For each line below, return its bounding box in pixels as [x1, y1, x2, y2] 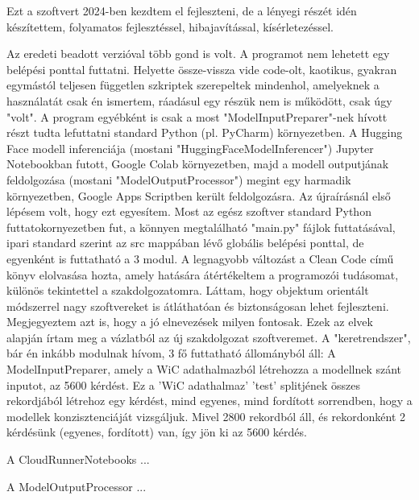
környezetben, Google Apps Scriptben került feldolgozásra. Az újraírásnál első [6, 187, 391, 204]
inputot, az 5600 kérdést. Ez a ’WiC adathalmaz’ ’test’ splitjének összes [6, 376, 360, 393]
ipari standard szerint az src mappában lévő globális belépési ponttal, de [6, 234, 364, 251]
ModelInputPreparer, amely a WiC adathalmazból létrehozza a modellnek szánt [6, 361, 402, 378]
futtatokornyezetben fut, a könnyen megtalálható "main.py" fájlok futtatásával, [6, 218, 396, 235]
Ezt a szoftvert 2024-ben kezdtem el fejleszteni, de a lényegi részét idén [6, 2, 357, 19]
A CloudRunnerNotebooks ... [6, 451, 150, 468]
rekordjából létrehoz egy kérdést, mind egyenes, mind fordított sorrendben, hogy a [6, 392, 413, 409]
